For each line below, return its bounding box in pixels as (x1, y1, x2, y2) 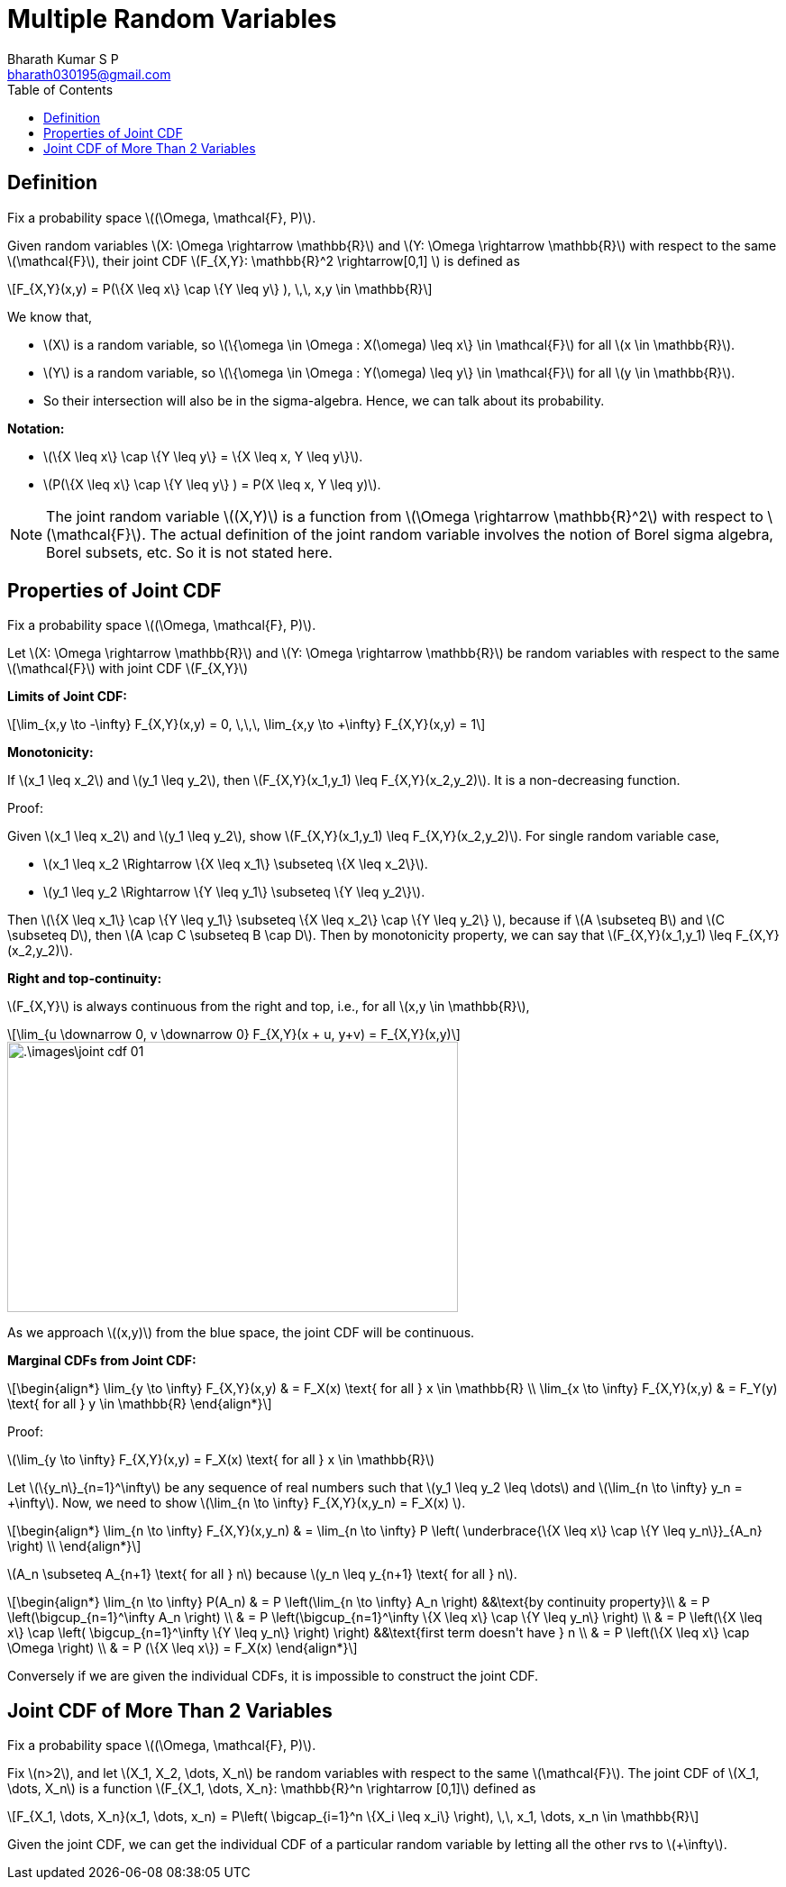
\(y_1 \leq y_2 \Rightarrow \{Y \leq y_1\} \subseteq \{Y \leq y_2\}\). (43, 884, 425, 900)
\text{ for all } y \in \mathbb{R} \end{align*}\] (7, 1396, 272, 1412)
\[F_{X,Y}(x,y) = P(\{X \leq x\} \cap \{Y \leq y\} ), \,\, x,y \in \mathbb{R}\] (7, 280, 433, 296)
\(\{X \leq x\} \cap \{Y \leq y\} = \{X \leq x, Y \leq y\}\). (43, 448, 363, 464)
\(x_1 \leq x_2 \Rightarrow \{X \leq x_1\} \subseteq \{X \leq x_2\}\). (43, 856, 428, 872)
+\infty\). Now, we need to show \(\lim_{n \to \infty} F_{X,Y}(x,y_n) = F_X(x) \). (7, 1495, 466, 1511)
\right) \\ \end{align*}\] (7, 1538, 142, 1554)
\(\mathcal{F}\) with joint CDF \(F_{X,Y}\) (7, 661, 249, 677)
